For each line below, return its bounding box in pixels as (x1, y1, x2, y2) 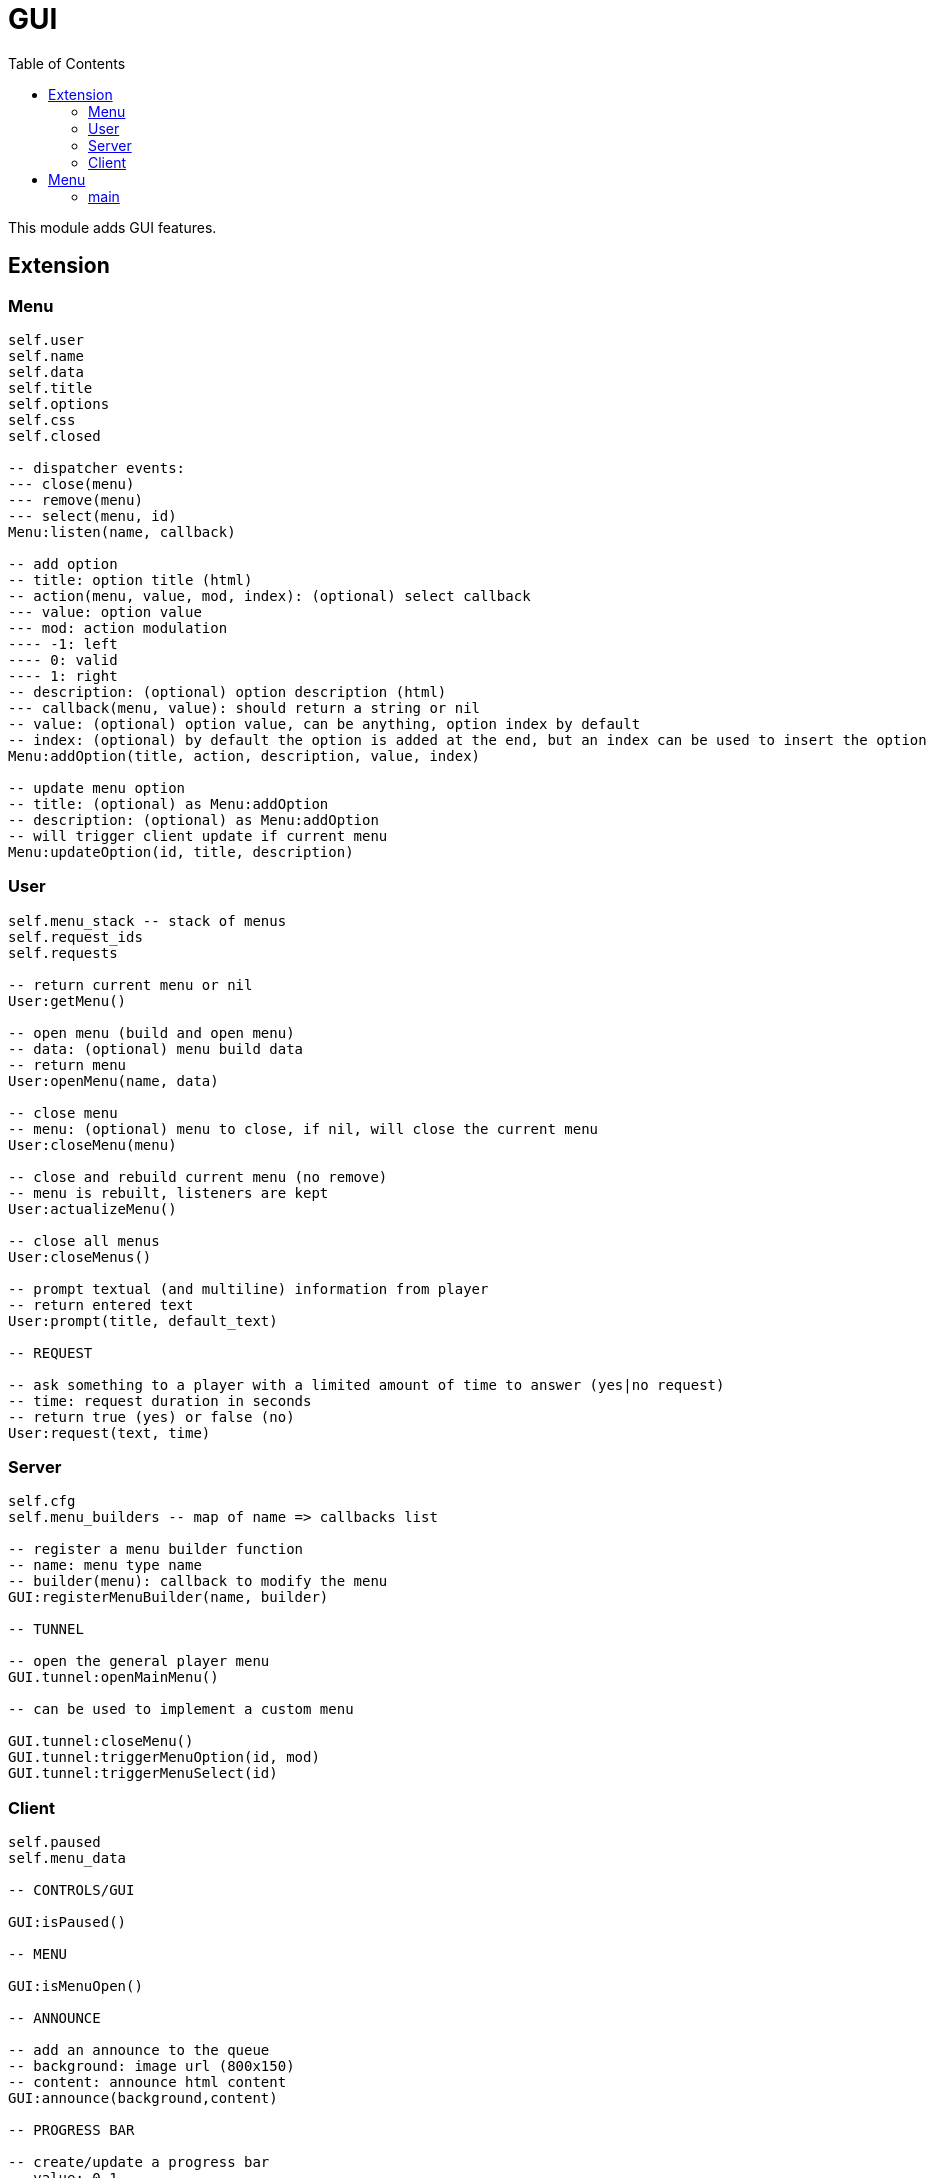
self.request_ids (8, 928, 143, 945)
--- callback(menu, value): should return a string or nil (8, 699, 481, 716)
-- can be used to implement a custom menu (8, 1701, 354, 1718)
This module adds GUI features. (8, 218, 217, 236)
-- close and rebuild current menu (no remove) (8, 1168, 388, 1185)
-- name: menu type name (8, 1557, 202, 1574)
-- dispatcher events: (8, 459, 186, 476)
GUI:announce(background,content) (8, 2090, 278, 2107)
